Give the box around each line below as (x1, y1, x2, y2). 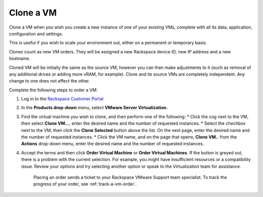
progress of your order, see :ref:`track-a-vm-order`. (33, 181, 137, 187)
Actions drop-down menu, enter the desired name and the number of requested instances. (21, 141, 204, 147)
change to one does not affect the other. (9, 78, 90, 84)
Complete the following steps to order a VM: (9, 87, 98, 93)
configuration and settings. (9, 31, 63, 36)
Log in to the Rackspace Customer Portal (21, 96, 104, 102)
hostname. (9, 56, 31, 62)
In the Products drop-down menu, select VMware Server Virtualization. (21, 105, 168, 111)
